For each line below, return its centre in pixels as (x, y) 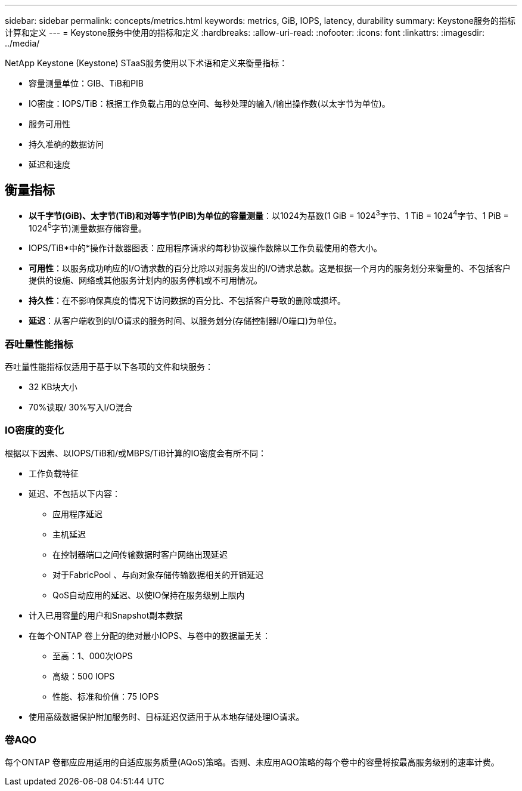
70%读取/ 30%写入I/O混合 (81, 407)
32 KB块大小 (53, 387)
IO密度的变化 (34, 430)
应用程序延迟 (77, 514)
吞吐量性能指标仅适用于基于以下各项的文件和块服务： (109, 366)
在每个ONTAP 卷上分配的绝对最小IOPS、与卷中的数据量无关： (150, 635)
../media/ (22, 43)
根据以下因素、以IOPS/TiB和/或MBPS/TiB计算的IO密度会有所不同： (136, 453)
